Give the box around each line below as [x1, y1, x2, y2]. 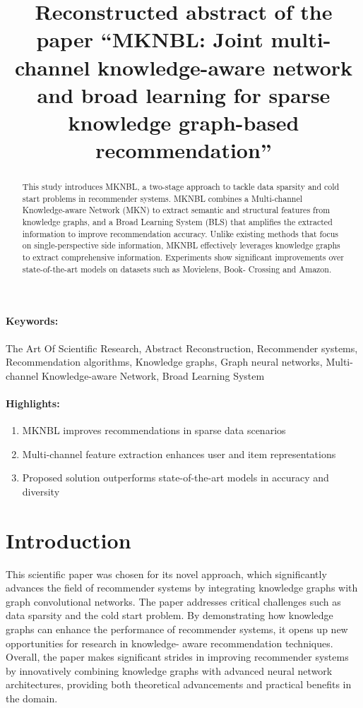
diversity [22, 484, 60, 498]
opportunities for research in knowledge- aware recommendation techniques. [6, 635, 333, 650]
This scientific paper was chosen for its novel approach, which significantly [6, 566, 327, 581]
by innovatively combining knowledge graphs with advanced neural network [6, 663, 333, 678]
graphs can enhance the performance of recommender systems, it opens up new [6, 622, 348, 637]
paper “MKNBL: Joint [36, 25, 263, 54]
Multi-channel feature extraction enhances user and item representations [22, 446, 336, 461]
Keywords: [6, 313, 59, 328]
